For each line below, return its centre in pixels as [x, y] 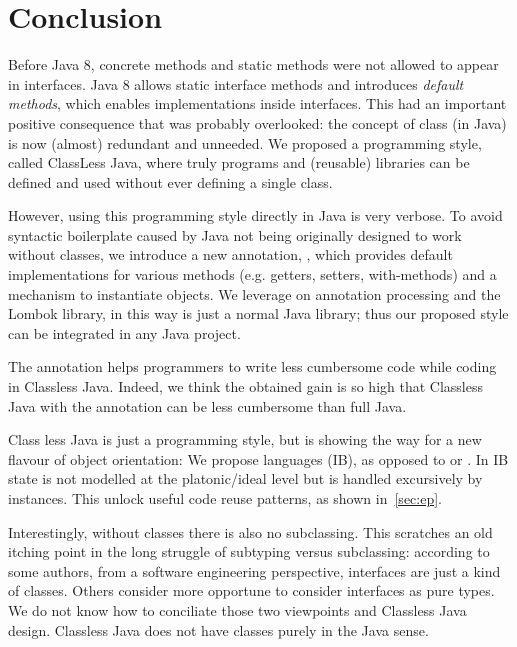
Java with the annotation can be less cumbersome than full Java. [207, 405]
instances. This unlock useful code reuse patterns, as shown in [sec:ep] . [225, 498]
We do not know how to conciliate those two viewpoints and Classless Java [237, 609]
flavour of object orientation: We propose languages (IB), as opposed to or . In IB [258, 458]
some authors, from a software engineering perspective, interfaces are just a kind [254, 570]
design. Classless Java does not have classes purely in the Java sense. [218, 629]
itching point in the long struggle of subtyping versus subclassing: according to [249, 551]
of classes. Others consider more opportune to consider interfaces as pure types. [251, 590]
